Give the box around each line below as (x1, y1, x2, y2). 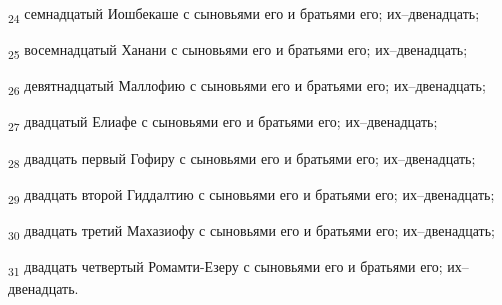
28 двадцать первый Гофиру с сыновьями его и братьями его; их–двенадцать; (8, 147, 476, 171)
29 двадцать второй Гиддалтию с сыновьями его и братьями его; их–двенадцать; (8, 183, 495, 207)
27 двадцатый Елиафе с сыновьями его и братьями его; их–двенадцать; (8, 111, 438, 135)
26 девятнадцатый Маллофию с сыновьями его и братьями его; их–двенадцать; (8, 75, 486, 99)
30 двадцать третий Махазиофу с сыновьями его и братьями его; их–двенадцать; (8, 219, 495, 243)
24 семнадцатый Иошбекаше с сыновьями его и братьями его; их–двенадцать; (8, 3, 480, 26)
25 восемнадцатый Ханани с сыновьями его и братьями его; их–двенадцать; (8, 39, 468, 62)
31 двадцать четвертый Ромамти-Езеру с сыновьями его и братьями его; (8, 255, 443, 279)
